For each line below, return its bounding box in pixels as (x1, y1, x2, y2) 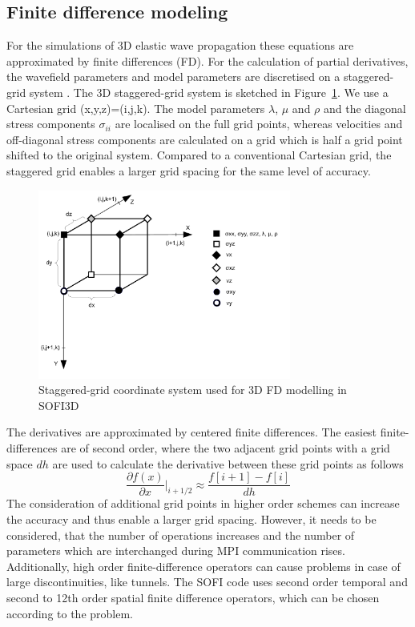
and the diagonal (324, 99, 406, 116)
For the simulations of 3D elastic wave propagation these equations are (6, 37, 354, 54)
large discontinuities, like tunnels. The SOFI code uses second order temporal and (6, 573, 408, 590)
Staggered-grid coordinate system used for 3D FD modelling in (38, 381, 347, 398)
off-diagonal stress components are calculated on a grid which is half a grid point (6, 131, 403, 147)
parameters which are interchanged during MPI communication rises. (6, 542, 345, 559)
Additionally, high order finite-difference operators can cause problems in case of (6, 557, 401, 574)
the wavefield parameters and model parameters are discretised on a (6, 68, 340, 85)
